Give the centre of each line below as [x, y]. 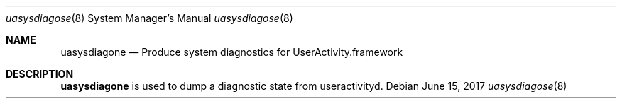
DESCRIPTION [40, 74]
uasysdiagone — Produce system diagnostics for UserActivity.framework [232, 52]
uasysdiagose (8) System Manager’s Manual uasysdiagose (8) [149, 18]
